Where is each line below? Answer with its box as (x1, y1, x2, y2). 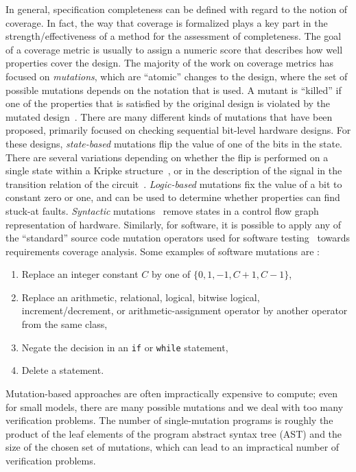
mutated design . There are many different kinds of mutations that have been (5, 109, 333, 123)
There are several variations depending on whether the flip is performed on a (5, 150, 329, 164)
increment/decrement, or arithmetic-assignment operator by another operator (21, 303, 348, 318)
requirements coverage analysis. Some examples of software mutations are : (5, 244, 320, 258)
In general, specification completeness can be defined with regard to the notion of (5, 2, 348, 16)
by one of (151, 267, 191, 281)
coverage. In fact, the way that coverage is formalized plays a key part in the (5, 15, 328, 29)
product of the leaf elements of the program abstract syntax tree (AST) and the (5, 426, 342, 440)
